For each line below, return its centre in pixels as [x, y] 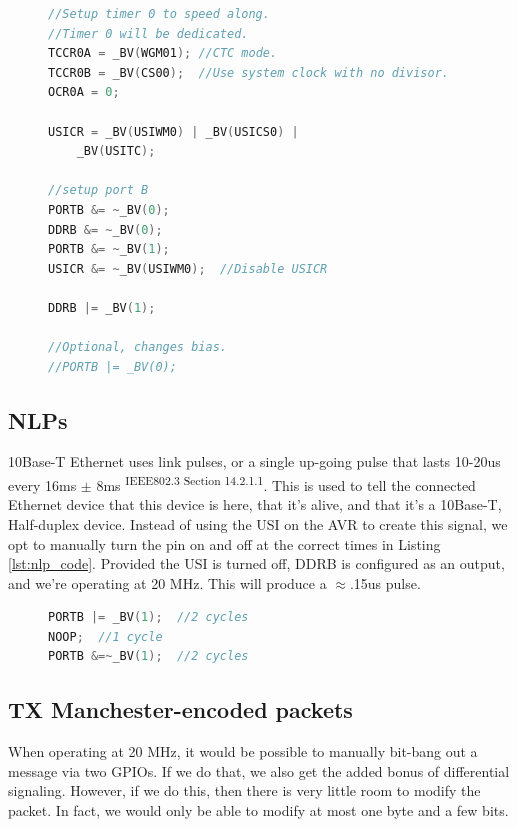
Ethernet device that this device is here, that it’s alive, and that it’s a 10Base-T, [255, 504]
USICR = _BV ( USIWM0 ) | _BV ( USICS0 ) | [173, 131]
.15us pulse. [385, 582]
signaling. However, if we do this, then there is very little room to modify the [244, 790]
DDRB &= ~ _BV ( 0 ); [105, 229]
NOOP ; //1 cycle [105, 636]
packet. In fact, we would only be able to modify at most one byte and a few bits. [258, 810]
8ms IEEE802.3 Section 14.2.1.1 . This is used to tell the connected [286, 483]
